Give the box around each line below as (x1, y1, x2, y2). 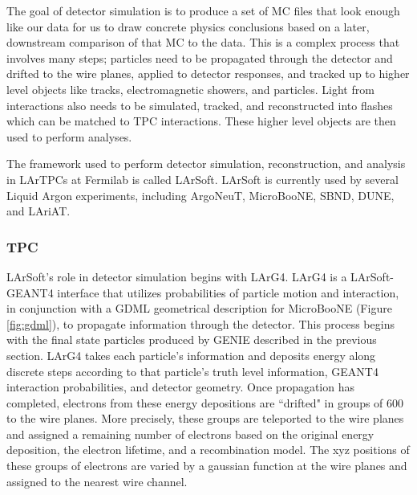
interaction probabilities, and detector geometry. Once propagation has (6, 378, 354, 395)
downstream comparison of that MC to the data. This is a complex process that (6, 34, 400, 51)
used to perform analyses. (6, 128, 132, 145)
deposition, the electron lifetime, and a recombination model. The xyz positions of (6, 441, 410, 458)
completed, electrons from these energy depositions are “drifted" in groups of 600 (6, 394, 404, 411)
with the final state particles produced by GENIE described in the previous (6, 331, 377, 348)
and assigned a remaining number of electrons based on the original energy (6, 425, 374, 442)
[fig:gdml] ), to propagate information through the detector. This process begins (6, 315, 395, 332)
